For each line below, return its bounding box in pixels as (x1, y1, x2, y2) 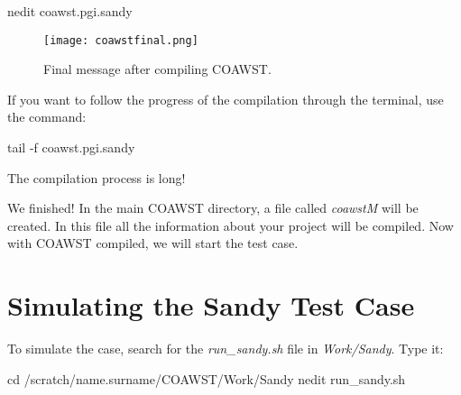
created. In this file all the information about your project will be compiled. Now (7, 216, 454, 234)
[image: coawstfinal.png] (43, 33, 198, 47)
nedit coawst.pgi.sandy (7, 2, 133, 20)
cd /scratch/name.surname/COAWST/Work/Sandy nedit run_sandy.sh (7, 369, 406, 388)
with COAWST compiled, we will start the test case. (7, 234, 299, 253)
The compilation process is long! (7, 168, 186, 187)
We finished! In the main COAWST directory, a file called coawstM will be (7, 198, 419, 217)
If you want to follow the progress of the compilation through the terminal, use (7, 89, 444, 108)
